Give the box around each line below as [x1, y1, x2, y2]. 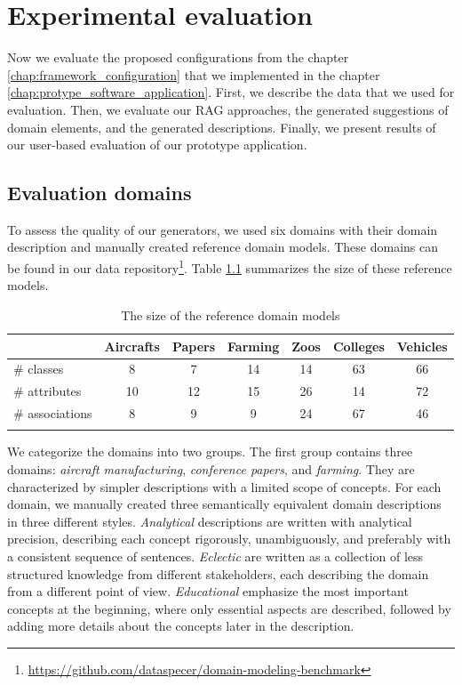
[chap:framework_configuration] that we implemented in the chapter [7, 65, 380, 84]
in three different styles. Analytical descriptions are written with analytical [7, 512, 412, 530]
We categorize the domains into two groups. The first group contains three [7, 442, 413, 461]
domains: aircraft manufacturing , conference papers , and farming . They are [7, 459, 415, 478]
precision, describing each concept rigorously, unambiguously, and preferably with [7, 529, 451, 548]
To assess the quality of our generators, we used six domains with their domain [7, 220, 438, 238]
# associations [13, 404, 92, 423]
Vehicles [396, 336, 448, 355]
